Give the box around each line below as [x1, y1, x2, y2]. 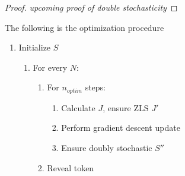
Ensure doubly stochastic [61, 142, 152, 154]
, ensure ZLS [103, 101, 149, 114]
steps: [85, 81, 106, 93]
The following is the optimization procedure [5, 21, 164, 33]
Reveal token [47, 161, 94, 174]
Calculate [61, 101, 95, 114]
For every [33, 61, 68, 73]
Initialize [18, 41, 51, 54]
